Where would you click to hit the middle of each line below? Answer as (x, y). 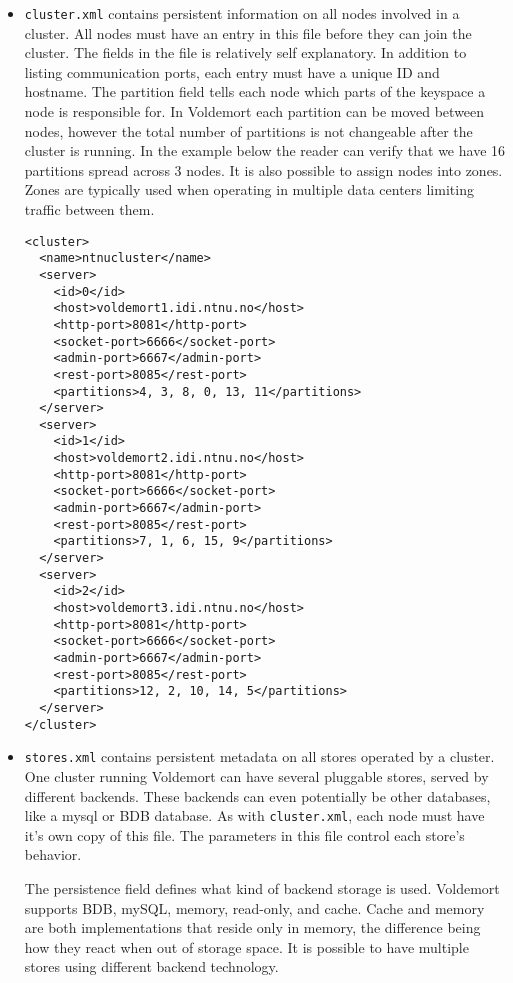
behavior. (53, 854)
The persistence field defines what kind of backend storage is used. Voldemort (262, 887)
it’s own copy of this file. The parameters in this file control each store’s (244, 834)
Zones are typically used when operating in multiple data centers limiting (249, 189)
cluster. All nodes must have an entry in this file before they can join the (248, 32)
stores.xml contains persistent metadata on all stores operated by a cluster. (259, 756)
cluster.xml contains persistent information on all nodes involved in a (242, 13)
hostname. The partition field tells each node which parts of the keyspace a (255, 91)
